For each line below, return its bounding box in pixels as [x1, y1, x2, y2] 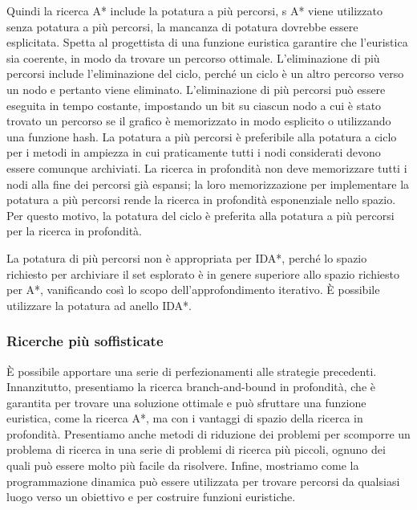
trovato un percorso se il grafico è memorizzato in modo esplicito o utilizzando [6, 112, 391, 129]
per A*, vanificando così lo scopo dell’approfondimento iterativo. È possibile [6, 281, 380, 298]
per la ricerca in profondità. [6, 222, 142, 239]
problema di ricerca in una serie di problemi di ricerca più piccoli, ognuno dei [6, 441, 386, 458]
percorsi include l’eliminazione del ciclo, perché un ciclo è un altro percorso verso [6, 65, 404, 82]
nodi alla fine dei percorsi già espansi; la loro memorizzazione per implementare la [6, 175, 410, 192]
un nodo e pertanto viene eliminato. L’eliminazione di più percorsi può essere [6, 80, 386, 97]
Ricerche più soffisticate [6, 331, 164, 351]
